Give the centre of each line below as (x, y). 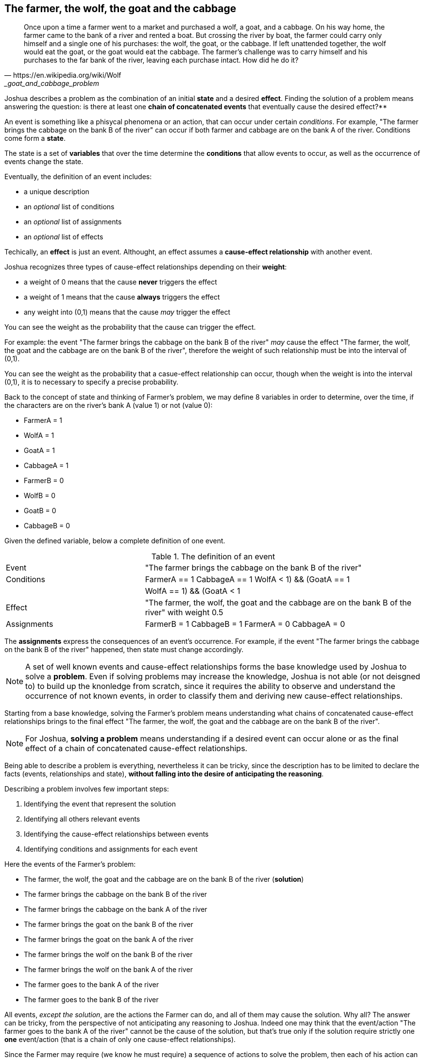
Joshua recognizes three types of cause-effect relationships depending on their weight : (146, 267)
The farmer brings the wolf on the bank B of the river (108, 955)
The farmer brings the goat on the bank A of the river (109, 940)
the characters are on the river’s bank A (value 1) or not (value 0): (109, 405)
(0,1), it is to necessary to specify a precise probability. (92, 382)
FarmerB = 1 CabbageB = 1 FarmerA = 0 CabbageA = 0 (245, 624)
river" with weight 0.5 (184, 613)
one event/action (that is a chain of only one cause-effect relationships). (120, 1040)
